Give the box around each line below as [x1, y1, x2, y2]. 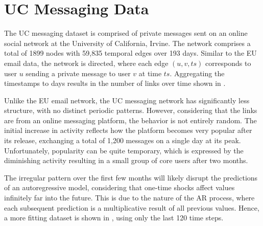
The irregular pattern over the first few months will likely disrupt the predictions [4, 172, 258, 183]
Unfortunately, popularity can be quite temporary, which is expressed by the [4, 145, 244, 155]
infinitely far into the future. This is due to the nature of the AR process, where [4, 192, 255, 203]
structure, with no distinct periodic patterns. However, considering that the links [4, 105, 257, 116]
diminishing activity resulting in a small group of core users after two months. [4, 155, 248, 166]
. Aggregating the [170, 67, 225, 78]
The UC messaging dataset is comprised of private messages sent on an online [4, 28, 248, 38]
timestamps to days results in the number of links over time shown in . [4, 78, 226, 88]
